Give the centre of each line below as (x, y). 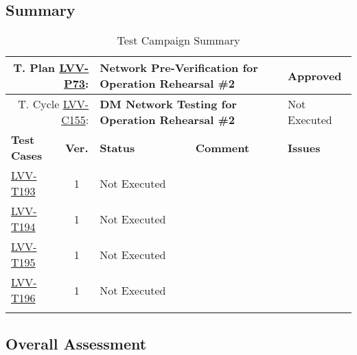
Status (117, 147)
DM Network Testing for (168, 104)
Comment (222, 147)
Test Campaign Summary (178, 40)
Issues (304, 147)
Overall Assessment (76, 343)
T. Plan (34, 68)
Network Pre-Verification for (179, 68)
